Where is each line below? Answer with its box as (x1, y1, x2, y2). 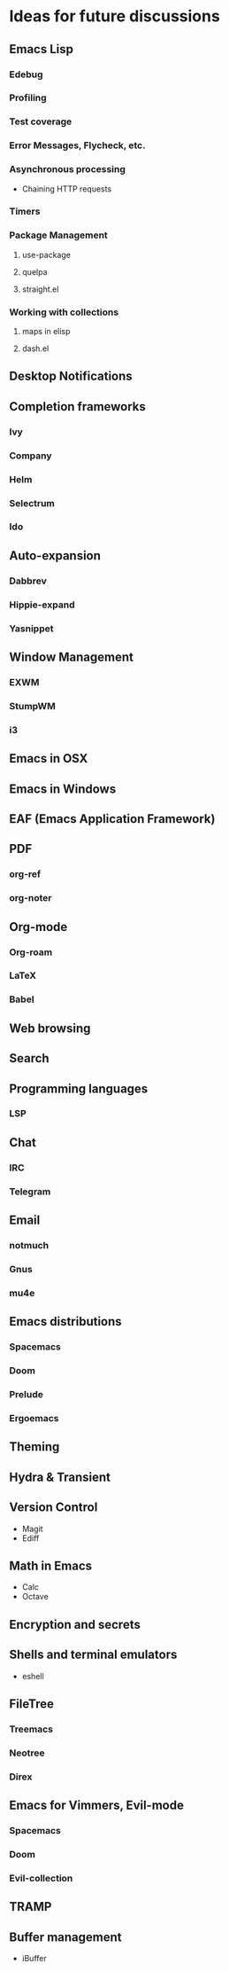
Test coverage (9, 115, 73, 128)
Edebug (9, 68, 43, 81)
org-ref (9, 868, 42, 880)
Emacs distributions (9, 1314, 122, 1329)
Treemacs (9, 1723, 53, 1735)
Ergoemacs (9, 1412, 59, 1424)
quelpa (21, 266, 48, 277)
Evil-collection (9, 1872, 73, 1884)
